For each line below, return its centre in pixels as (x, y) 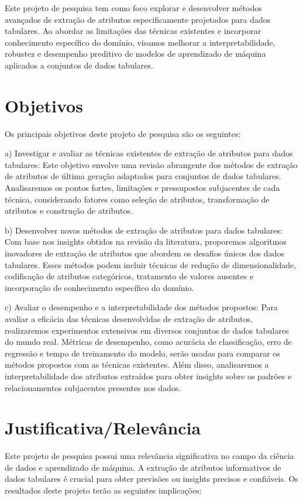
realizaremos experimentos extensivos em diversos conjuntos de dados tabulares (147, 330)
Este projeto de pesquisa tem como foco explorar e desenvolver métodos (133, 8)
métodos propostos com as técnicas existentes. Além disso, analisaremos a (137, 364)
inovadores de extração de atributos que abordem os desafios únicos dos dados (144, 253)
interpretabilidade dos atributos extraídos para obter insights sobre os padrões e (148, 376)
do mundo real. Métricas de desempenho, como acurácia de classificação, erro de (148, 342)
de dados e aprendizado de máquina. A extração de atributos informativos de (143, 467)
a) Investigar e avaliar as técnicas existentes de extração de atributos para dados (149, 153)
